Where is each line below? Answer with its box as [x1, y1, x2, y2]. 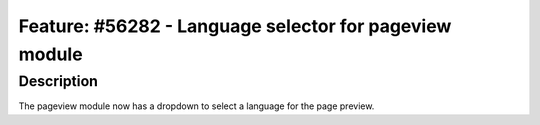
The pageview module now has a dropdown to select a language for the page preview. [18, 100, 375, 112]
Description [18, 72, 99, 90]
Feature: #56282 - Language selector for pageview [18, 15, 452, 37]
